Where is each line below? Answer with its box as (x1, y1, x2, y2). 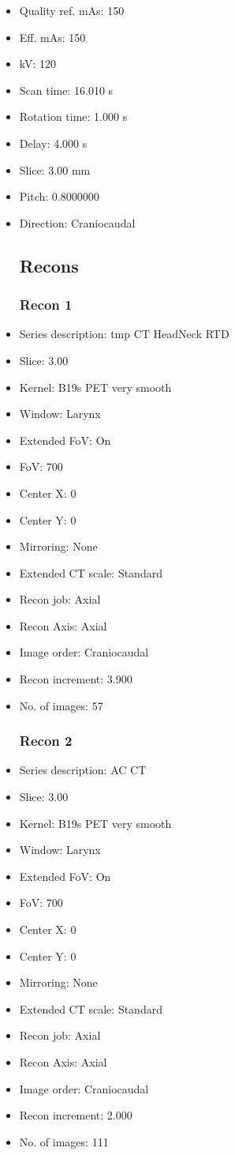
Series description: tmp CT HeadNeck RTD (19, 325, 229, 342)
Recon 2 (19, 731, 73, 751)
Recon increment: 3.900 (19, 671, 132, 687)
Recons (19, 253, 79, 277)
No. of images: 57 (19, 697, 103, 713)
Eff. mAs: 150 (19, 28, 86, 45)
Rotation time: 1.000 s (19, 108, 128, 125)
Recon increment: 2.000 (19, 1107, 132, 1123)
